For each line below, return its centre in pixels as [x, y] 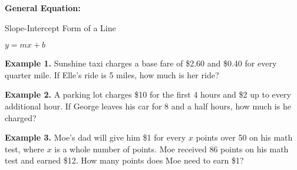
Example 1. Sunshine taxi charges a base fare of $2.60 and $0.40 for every [141, 63]
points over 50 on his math [244, 137]
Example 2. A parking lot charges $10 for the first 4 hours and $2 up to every [148, 94]
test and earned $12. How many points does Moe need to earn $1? [124, 160]
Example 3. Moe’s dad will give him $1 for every [95, 137]
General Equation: [43, 8]
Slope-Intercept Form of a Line [60, 27]
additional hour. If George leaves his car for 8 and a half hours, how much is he [148, 106]
